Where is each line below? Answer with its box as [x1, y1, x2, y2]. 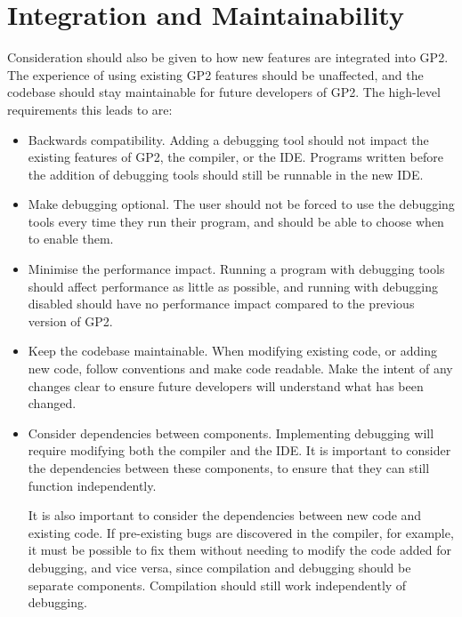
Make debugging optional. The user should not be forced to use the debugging [28, 195, 455, 213]
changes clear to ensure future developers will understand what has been [28, 376, 424, 395]
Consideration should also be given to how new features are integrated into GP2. [7, 48, 449, 67]
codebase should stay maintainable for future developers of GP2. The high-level [7, 83, 441, 101]
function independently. [28, 476, 157, 494]
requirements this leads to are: [7, 100, 173, 118]
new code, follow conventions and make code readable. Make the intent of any [28, 359, 453, 378]
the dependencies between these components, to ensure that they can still [28, 459, 430, 477]
